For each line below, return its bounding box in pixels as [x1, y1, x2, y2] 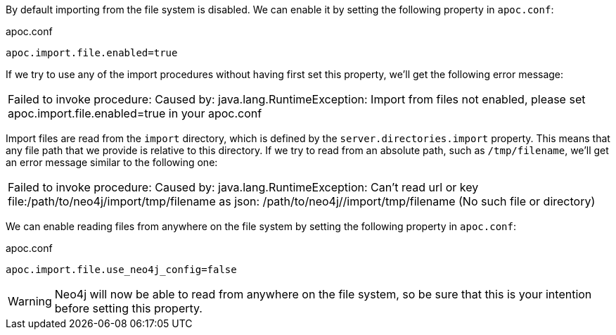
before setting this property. [54, 301, 203, 315]
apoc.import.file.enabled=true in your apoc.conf [8, 106, 262, 120]
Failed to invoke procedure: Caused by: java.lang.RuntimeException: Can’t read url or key [8, 180, 479, 194]
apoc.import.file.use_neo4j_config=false [6, 264, 237, 275]
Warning [8, 294, 52, 308]
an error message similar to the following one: [6, 156, 218, 168]
